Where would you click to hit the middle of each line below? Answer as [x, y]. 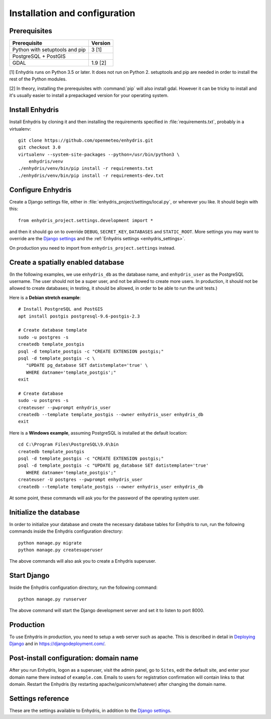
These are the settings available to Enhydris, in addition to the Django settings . [90, 710]
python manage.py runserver [53, 599]
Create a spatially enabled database [67, 262]
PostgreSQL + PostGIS [39, 56]
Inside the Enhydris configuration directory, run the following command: [84, 587]
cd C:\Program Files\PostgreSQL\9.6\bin [69, 444]
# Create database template [53, 330]
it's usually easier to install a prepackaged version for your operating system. [89, 95]
